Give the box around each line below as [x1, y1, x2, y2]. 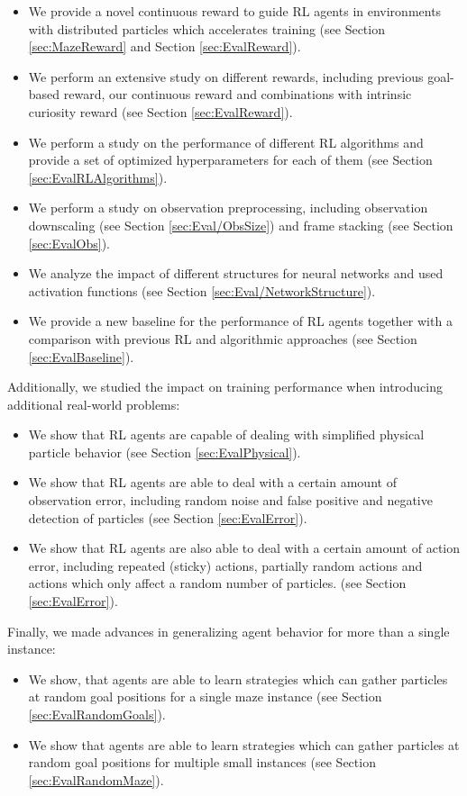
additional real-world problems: [7, 394, 180, 413]
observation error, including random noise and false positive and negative [28, 491, 433, 510]
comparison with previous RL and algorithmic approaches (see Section [28, 329, 417, 348]
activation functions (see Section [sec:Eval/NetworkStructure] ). [28, 281, 376, 300]
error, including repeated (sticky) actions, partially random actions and [28, 556, 423, 574]
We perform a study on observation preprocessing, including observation [28, 198, 428, 217]
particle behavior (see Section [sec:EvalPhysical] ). [28, 442, 301, 461]
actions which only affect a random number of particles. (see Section [28, 574, 407, 592]
